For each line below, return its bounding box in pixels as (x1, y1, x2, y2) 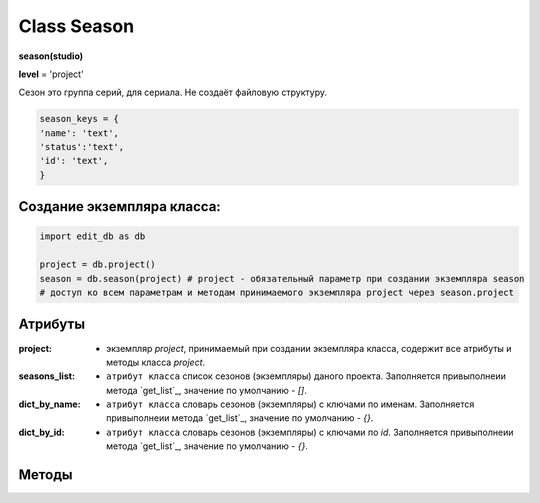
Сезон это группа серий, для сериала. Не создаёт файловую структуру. (18, 86, 328, 99)
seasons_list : (18, 370, 75, 382)
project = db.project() (39, 259, 157, 270)
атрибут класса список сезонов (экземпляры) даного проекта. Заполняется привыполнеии (106, 370, 507, 382)
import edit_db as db (39, 231, 146, 242)
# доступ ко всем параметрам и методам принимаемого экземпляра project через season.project (39, 287, 515, 299)
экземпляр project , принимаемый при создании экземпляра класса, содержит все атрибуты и (106, 342, 512, 354)
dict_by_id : (18, 426, 65, 438)
